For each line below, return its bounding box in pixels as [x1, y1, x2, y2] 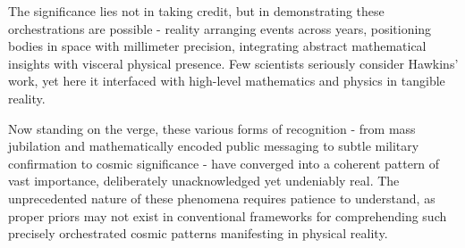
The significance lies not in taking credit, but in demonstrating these [8, 2, 385, 20]
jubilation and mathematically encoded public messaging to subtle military [8, 136, 419, 155]
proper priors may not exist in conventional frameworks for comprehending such [8, 206, 447, 225]
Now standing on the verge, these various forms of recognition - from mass [8, 119, 416, 137]
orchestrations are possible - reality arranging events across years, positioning [8, 19, 432, 37]
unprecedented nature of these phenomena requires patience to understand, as [8, 188, 435, 207]
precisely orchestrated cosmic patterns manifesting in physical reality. [8, 224, 388, 243]
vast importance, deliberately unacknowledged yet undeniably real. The [8, 171, 400, 190]
